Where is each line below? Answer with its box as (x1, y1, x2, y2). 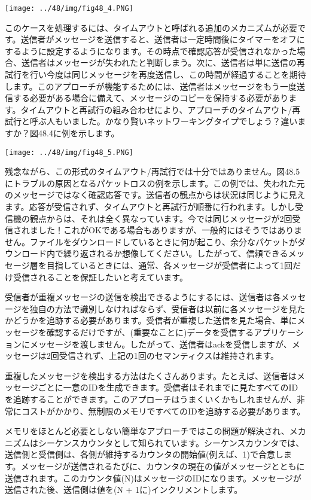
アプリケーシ (254, 325, 304, 338)
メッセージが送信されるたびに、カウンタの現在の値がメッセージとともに (20, 459, 305, 472)
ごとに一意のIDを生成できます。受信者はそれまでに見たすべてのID (38, 381, 298, 394)
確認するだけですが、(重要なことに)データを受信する (46, 325, 254, 338)
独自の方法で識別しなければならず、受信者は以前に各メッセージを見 (29, 302, 297, 315)
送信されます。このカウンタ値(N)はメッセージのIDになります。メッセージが (5, 471, 301, 484)
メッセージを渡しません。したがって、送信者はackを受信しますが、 (29, 337, 292, 350)
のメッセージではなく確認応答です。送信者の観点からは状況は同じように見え (5, 188, 306, 201)
